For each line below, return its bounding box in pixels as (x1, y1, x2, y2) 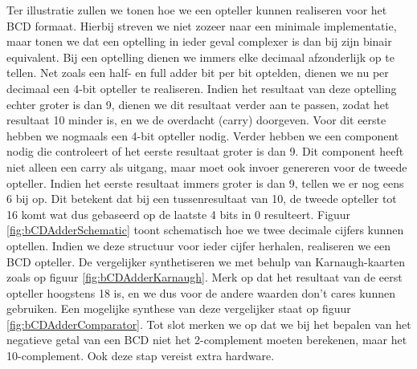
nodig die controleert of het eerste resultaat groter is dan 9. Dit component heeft (6, 143, 404, 160)
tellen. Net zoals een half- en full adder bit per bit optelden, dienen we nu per (6, 64, 389, 81)
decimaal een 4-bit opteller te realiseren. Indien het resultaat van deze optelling (6, 79, 397, 96)
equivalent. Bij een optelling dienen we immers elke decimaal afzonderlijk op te (6, 48, 395, 65)
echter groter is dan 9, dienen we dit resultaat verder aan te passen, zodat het (6, 95, 390, 112)
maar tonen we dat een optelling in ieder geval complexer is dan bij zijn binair (6, 33, 392, 50)
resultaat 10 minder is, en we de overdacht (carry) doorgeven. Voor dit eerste (6, 112, 386, 128)
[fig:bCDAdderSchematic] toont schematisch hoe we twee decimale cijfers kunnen (6, 221, 404, 238)
